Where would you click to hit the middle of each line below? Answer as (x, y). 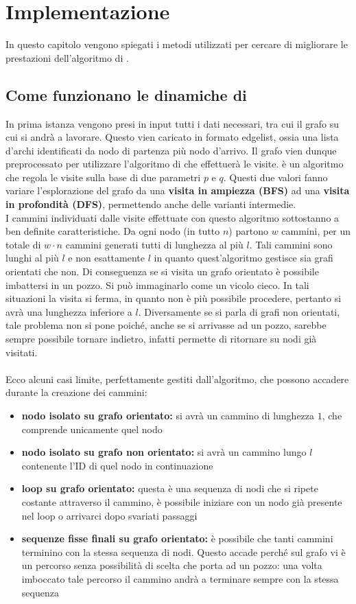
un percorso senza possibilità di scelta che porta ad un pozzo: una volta (172, 565)
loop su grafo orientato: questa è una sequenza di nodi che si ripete (170, 488)
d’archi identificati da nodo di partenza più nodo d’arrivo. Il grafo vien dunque (171, 150)
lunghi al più (32, 258)
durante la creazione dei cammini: (76, 392)
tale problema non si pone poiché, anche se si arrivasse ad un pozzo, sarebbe (166, 325)
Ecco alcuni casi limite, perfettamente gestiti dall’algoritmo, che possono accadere (177, 379)
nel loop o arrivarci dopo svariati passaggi (109, 515)
